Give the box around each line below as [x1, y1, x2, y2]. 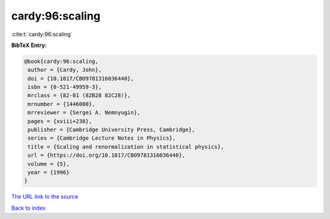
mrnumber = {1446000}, [28, 101, 96, 107]
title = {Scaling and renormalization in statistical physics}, [28, 143, 224, 150]
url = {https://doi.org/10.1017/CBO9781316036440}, [28, 152, 186, 159]
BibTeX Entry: [11, 41, 47, 49]
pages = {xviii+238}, [28, 118, 92, 124]
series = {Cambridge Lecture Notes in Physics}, [28, 135, 176, 142]
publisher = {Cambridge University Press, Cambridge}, [28, 126, 196, 134]
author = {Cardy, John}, [28, 66, 102, 73]
